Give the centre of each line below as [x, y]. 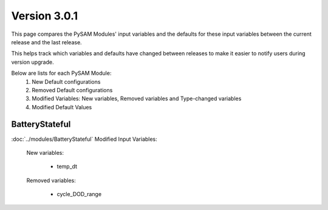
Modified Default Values [62, 107]
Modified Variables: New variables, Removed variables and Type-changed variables [137, 99]
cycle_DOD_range [79, 194]
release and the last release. [46, 42]
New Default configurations [66, 81]
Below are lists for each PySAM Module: [61, 73]
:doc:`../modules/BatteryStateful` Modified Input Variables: [84, 139]
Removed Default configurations [72, 90]
